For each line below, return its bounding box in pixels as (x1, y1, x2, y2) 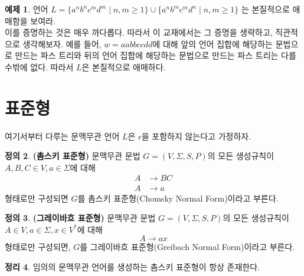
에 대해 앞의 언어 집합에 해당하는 (152, 37, 273, 50)
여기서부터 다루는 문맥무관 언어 (5, 129, 120, 142)
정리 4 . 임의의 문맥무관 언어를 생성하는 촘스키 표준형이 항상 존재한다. (5, 260, 260, 272)
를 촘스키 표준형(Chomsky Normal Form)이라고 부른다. (77, 191, 279, 204)
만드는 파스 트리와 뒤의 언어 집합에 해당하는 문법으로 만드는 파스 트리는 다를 (15, 49, 296, 61)
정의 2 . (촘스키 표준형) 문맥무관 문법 (5, 150, 140, 162)
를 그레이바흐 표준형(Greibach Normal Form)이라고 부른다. (80, 241, 295, 253)
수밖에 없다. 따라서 (5, 60, 74, 73)
